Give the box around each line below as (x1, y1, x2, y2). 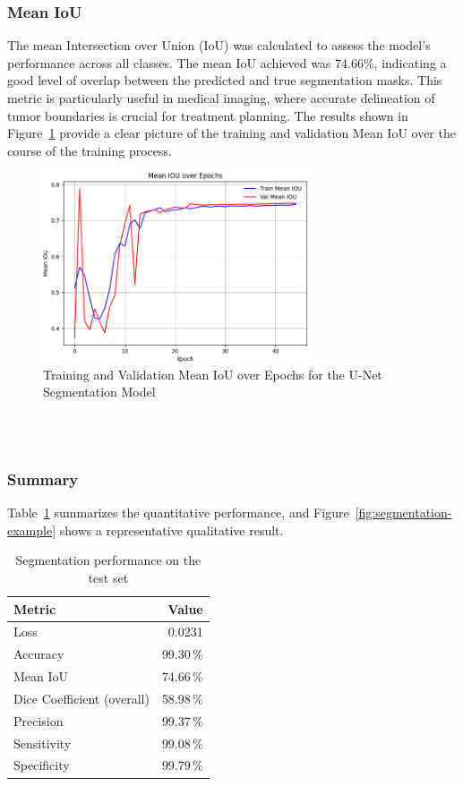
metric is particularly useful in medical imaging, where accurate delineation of (7, 89, 435, 107)
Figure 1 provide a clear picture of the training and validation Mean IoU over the (7, 124, 456, 142)
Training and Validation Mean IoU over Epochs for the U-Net (43, 364, 382, 383)
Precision (13, 711, 64, 730)
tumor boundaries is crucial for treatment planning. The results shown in (7, 106, 408, 124)
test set (88, 568, 129, 586)
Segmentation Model (43, 382, 156, 401)
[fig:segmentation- (355, 503, 452, 522)
